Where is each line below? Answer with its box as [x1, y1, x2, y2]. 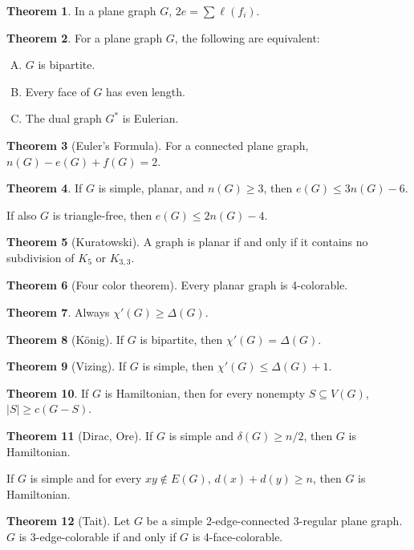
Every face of [25, 83, 90, 99]
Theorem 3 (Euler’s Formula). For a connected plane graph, [6, 136, 309, 153]
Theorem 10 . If [6, 384, 89, 401]
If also [6, 206, 37, 223]
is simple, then [142, 358, 214, 374]
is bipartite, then [140, 330, 223, 347]
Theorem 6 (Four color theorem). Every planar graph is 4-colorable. [6, 277, 348, 293]
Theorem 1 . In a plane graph [6, 2, 156, 18]
